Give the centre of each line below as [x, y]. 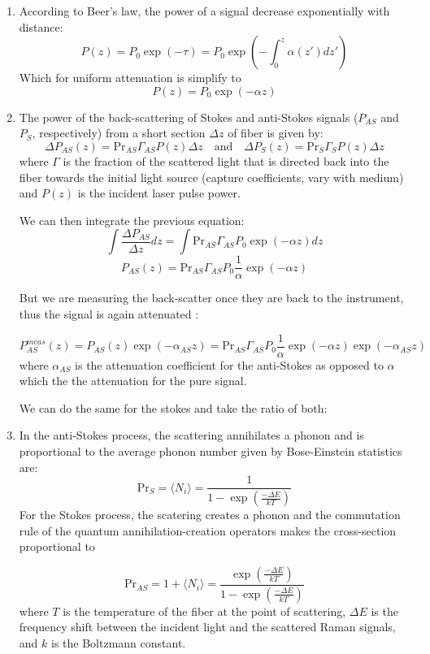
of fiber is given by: [276, 133]
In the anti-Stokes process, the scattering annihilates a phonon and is [191, 435]
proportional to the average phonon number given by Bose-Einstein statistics [211, 451]
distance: [41, 26]
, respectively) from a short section [119, 133]
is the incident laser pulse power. [159, 193]
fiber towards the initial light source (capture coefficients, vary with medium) [211, 177]
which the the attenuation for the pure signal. [133, 381]
